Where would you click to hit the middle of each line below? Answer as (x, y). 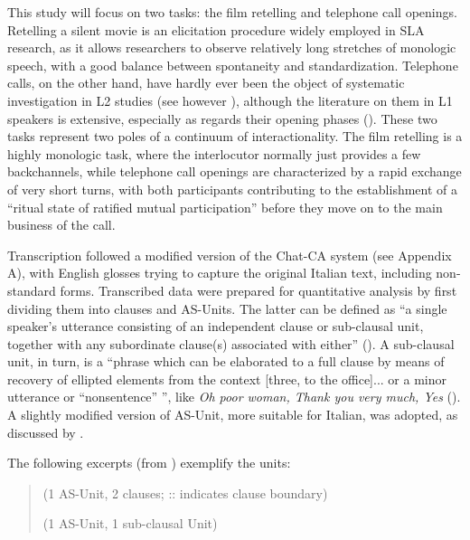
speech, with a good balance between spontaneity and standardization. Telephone (233, 65)
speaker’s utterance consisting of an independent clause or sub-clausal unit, (216, 326)
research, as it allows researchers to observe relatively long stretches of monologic (232, 47)
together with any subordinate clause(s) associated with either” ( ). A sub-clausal (231, 343)
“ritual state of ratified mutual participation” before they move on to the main (225, 207)
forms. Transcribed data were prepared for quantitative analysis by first (258, 290)
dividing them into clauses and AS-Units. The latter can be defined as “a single (227, 308)
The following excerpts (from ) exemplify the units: (149, 463)
